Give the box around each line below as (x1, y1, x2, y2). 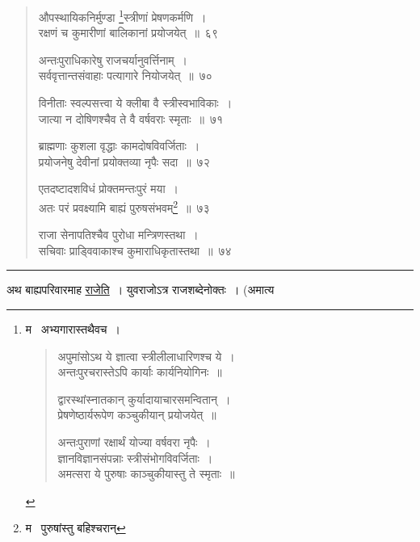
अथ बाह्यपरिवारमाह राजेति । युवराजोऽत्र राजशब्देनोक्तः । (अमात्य (6, 281, 275, 298)
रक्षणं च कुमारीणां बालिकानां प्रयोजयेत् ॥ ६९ (38, 24, 218, 41)
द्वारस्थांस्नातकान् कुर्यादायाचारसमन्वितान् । (57, 390, 231, 407)
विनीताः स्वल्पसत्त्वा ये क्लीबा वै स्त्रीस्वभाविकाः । (38, 95, 233, 111)
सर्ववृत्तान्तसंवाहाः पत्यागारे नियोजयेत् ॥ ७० (38, 67, 212, 84)
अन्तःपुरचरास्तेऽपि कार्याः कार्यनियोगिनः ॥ (57, 363, 222, 380)
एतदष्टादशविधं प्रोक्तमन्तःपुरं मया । (38, 180, 178, 197)
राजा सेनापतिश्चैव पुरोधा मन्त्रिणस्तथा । (38, 226, 199, 243)
